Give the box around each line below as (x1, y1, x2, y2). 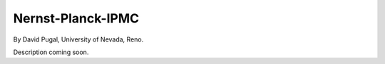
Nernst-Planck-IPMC (13, 11, 140, 26)
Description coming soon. (13, 48, 89, 56)
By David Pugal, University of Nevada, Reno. (13, 35, 144, 44)
